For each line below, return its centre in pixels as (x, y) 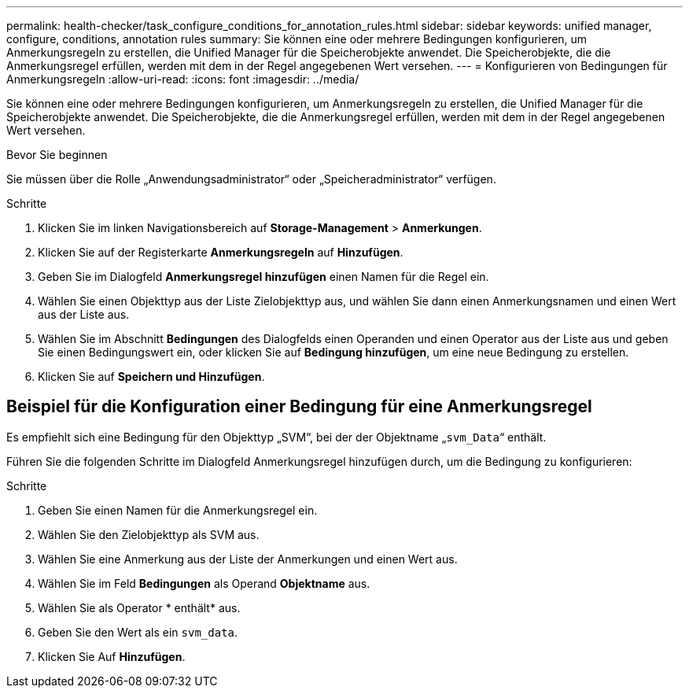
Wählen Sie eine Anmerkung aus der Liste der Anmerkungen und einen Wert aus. (248, 559)
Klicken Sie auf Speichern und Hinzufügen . (151, 377)
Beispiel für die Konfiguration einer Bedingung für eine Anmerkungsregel (299, 407)
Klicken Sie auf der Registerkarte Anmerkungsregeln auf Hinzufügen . (221, 252)
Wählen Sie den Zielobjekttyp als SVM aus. (149, 534)
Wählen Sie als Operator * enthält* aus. (139, 607)
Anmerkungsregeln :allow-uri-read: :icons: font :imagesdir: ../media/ (183, 79)
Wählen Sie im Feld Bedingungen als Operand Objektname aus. (204, 583)
